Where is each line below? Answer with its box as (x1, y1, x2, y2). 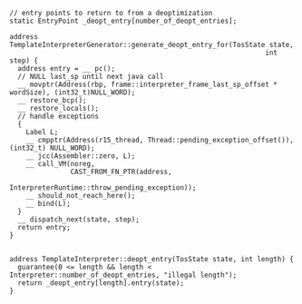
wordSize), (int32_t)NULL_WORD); (9, 88, 136, 97)
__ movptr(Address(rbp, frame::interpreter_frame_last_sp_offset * (17, 80, 278, 89)
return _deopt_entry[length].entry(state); (17, 279, 184, 288)
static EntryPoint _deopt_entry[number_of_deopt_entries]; (9, 16, 238, 25)
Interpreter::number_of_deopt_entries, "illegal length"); (9, 270, 238, 279)
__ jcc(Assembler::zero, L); (25, 152, 136, 161)
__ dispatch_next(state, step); (17, 215, 141, 224)
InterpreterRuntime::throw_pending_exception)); (9, 183, 197, 192)
